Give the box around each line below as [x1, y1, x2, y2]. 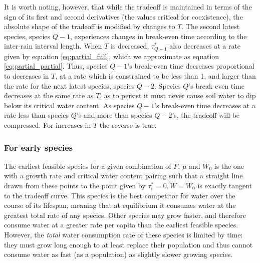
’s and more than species [76, 110, 152, 120]
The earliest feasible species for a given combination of [4, 160, 171, 171]
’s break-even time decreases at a [154, 100, 255, 110]
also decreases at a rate [169, 41, 241, 51]
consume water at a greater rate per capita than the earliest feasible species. [4, 219, 238, 230]
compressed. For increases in [4, 119, 91, 130]
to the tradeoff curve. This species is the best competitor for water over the [4, 190, 235, 200]
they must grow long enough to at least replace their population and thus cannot [4, 239, 253, 249]
